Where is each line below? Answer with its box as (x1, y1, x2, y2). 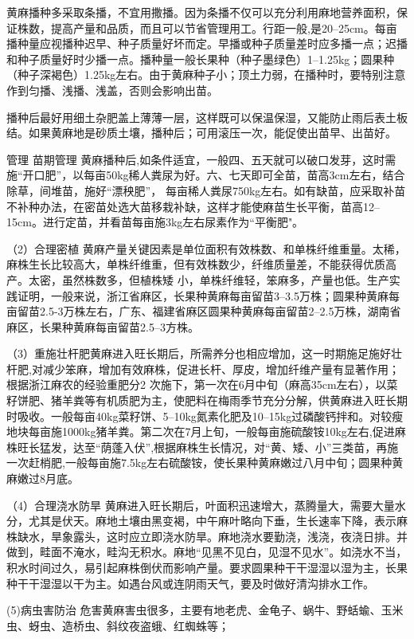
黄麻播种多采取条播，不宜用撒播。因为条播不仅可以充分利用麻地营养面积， (6, 4, 396, 20)
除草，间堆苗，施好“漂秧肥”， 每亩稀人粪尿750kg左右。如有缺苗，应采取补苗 (6, 182, 406, 198)
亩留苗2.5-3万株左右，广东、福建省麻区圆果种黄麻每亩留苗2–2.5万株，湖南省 (6, 303, 401, 319)
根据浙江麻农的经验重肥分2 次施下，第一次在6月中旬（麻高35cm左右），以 (6, 376, 387, 393)
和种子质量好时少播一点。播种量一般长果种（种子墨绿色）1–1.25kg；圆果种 (6, 50, 395, 67)
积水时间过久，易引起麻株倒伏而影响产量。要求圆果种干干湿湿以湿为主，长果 (6, 559, 408, 575)
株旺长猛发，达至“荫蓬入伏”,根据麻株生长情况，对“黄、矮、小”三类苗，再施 (6, 438, 399, 455)
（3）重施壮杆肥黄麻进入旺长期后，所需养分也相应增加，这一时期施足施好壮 (6, 345, 402, 362)
